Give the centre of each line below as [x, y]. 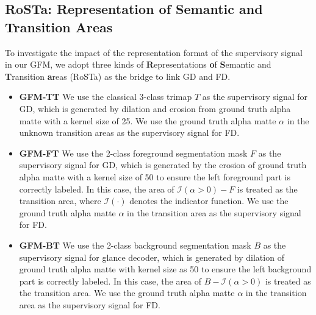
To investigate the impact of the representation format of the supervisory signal [154, 52]
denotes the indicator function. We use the [209, 201]
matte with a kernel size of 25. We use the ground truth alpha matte [148, 120]
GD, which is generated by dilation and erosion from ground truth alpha [155, 108]
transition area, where [60, 201]
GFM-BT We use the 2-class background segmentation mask [135, 245]
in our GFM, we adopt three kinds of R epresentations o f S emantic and [138, 64]
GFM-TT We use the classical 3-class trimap [106, 97]
